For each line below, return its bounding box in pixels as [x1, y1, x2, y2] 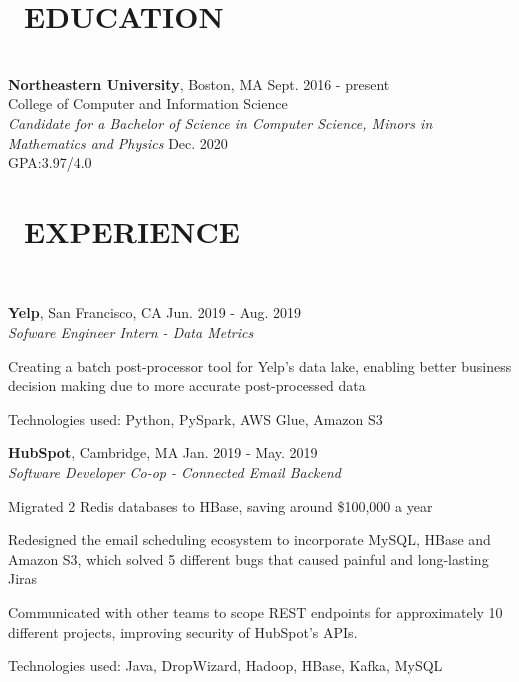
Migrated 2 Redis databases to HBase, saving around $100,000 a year [8, 495, 433, 516]
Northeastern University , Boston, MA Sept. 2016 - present [8, 73, 390, 94]
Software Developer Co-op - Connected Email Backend [8, 461, 341, 482]
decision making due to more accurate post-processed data [8, 375, 366, 396]
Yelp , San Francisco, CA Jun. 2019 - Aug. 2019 [8, 302, 302, 323]
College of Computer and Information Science [8, 93, 288, 114]
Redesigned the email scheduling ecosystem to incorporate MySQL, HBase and [8, 529, 491, 550]
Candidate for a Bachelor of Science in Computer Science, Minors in [8, 112, 433, 133]
